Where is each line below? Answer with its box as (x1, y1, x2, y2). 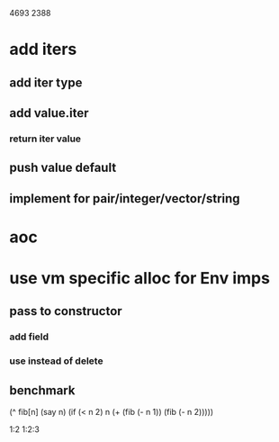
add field (9, 330, 49, 343)
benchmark (9, 383, 76, 398)
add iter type (9, 75, 83, 90)
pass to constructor (9, 303, 123, 319)
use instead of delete (9, 355, 103, 367)
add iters (9, 40, 77, 59)
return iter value (9, 132, 82, 145)
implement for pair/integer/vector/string (9, 191, 240, 206)
